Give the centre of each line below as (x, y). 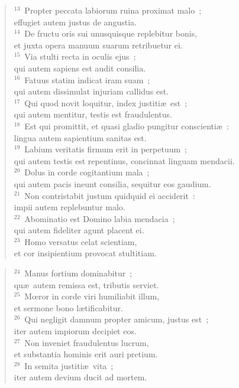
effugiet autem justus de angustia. (75, 22)
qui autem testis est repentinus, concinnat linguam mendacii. (124, 160)
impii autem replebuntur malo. (70, 207)
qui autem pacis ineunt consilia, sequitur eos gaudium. (112, 183)
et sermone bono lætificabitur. (68, 307)
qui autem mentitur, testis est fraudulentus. (93, 114)
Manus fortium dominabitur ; (78, 273)
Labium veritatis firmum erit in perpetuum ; (106, 149)
